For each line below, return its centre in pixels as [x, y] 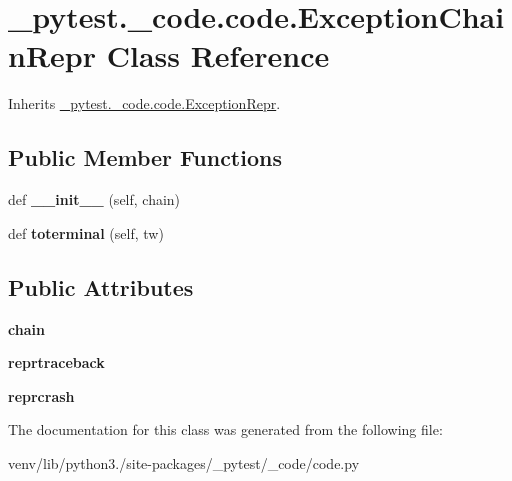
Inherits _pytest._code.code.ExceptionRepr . [144, 103]
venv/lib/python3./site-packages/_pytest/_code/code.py [184, 462]
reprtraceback [56, 362]
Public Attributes [101, 286]
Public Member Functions [145, 157]
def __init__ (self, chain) [94, 199]
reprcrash [41, 395]
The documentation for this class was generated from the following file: [225, 429]
